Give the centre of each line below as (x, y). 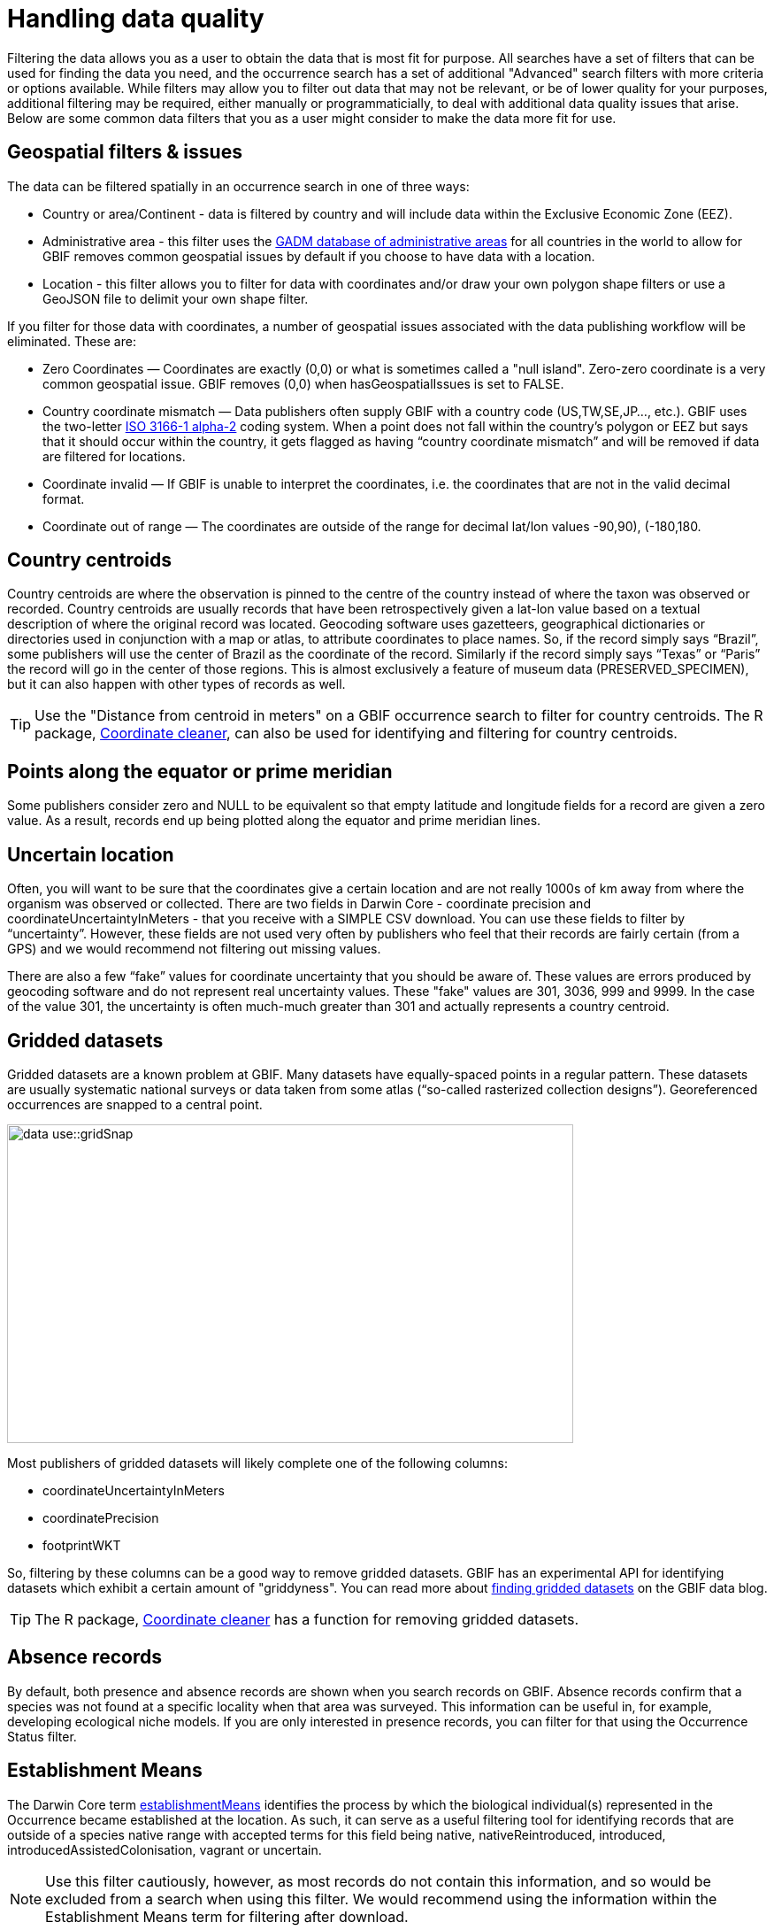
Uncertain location (91, 854)
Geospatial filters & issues (125, 152)
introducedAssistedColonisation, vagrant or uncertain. (165, 1849)
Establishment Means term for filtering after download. (227, 1916)
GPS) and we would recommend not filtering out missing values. (194, 949)
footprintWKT (82, 1545)
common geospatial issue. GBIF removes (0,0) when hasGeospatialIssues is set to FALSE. (303, 383)
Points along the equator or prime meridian (200, 771)
